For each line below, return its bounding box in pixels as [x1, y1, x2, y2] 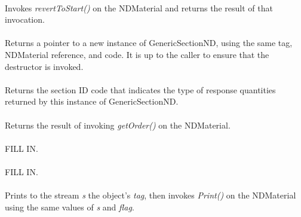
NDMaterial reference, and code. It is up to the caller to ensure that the [5, 48, 269, 60]
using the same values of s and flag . [5, 200, 134, 213]
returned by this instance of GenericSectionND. [5, 95, 179, 108]
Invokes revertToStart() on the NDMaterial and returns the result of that [5, 1, 273, 14]
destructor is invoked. [5, 60, 84, 72]
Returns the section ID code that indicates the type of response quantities [5, 83, 276, 96]
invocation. [5, 13, 45, 26]
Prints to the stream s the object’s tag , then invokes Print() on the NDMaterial [5, 189, 296, 201]
